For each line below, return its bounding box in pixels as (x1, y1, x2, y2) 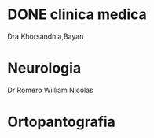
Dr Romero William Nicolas (7, 85, 93, 95)
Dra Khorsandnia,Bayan (7, 32, 84, 41)
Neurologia (7, 59, 82, 77)
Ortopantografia (7, 113, 115, 131)
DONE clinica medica (7, 6, 147, 24)
